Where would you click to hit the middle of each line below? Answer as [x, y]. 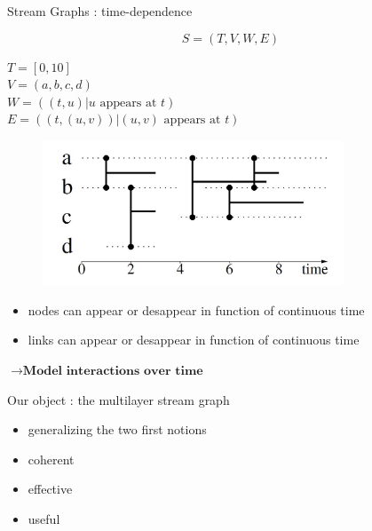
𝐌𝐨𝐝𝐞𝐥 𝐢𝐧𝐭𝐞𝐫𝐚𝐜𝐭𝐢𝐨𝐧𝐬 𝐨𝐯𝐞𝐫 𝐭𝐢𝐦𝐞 [113, 372]
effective [50, 489]
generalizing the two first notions [117, 429]
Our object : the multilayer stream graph [119, 399]
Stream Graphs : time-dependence [100, 11]
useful [44, 519]
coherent [51, 459]
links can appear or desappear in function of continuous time [194, 340]
